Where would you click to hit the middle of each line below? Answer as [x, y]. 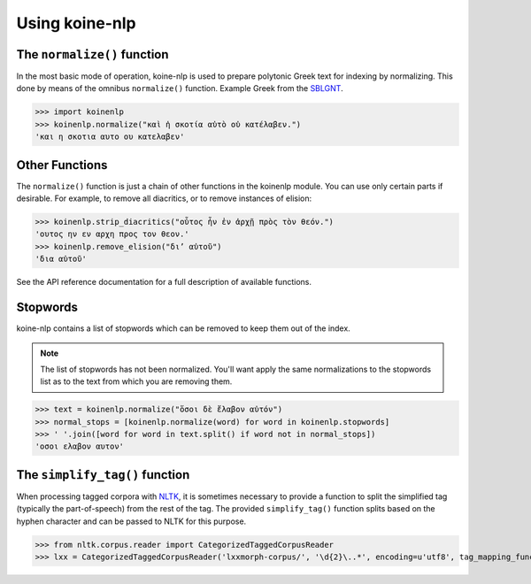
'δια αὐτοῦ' [61, 259]
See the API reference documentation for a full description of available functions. [164, 282]
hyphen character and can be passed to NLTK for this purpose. [131, 521]
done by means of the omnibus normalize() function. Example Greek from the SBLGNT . [180, 88]
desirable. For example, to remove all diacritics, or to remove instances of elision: [164, 198]
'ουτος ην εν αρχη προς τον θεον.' [112, 234]
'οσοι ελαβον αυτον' [79, 446]
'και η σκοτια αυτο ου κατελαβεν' [110, 137]
